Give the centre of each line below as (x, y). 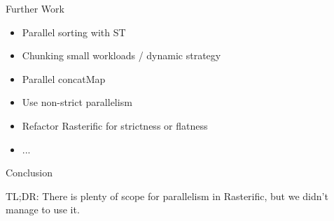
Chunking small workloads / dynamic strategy (121, 55)
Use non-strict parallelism (77, 102)
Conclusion (29, 173)
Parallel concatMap (64, 78)
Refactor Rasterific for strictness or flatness (115, 125)
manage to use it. (43, 209)
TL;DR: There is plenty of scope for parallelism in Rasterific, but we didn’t (167, 196)
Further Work (35, 8)
